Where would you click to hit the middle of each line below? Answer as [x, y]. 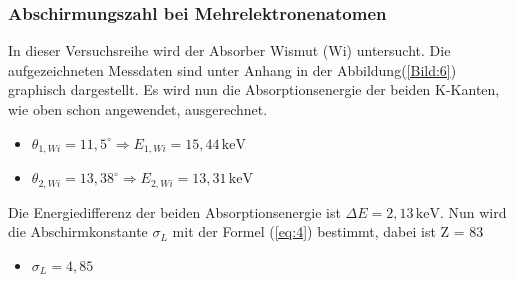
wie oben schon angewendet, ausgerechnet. [138, 109]
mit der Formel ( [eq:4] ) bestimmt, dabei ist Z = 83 [328, 231]
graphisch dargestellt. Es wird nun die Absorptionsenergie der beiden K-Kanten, [254, 89]
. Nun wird [473, 211]
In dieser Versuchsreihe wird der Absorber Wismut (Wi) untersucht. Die [229, 50]
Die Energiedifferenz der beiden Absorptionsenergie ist [174, 211]
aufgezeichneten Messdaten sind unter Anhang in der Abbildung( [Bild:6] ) [232, 69]
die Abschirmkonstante [78, 231]
